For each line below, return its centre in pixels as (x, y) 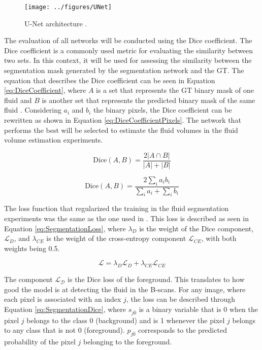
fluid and (18, 100)
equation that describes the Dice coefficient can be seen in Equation (110, 80)
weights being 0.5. (32, 248)
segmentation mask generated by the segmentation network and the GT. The (124, 70)
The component (28, 279)
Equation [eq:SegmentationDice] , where (65, 309)
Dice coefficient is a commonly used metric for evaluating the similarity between (129, 50)
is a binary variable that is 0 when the (199, 309)
